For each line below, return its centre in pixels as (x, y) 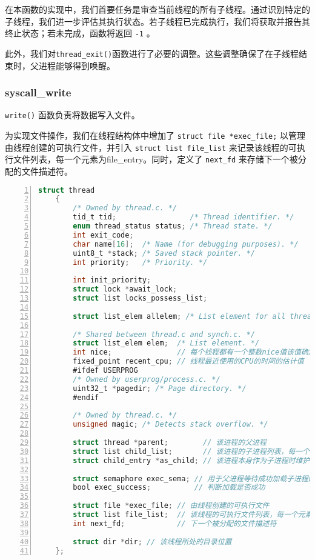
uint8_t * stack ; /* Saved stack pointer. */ (164, 253)
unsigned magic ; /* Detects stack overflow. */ (171, 425)
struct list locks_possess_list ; (140, 298)
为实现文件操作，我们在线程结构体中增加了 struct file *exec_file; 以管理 (155, 135)
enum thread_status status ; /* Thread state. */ (173, 226)
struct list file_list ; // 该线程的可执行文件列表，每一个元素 (193, 515)
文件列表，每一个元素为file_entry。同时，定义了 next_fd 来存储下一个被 (155, 159)
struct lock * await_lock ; (125, 289)
